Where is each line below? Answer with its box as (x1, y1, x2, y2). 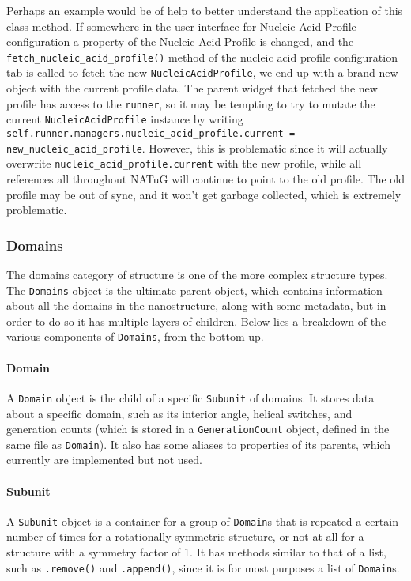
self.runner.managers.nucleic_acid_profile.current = (6, 128, 296, 139)
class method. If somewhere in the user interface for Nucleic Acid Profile (6, 17, 356, 34)
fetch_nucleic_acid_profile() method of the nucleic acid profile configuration (6, 48, 398, 65)
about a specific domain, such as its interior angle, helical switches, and (6, 405, 353, 421)
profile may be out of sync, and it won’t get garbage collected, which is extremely (6, 186, 402, 202)
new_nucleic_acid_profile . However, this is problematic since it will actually (6, 139, 388, 156)
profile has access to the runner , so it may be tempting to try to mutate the (6, 95, 375, 111)
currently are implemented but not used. (6, 451, 202, 468)
